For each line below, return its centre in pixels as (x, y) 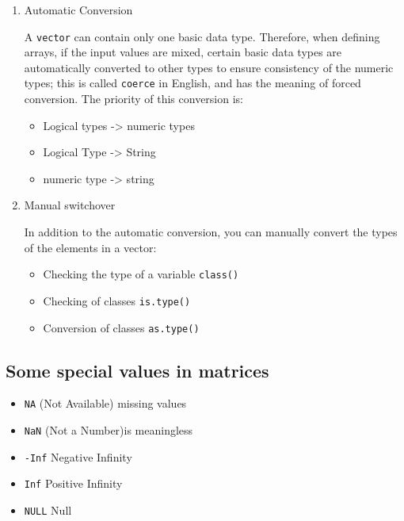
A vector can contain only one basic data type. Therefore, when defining (202, 36)
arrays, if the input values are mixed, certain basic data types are (183, 52)
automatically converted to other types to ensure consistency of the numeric (209, 67)
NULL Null (48, 510)
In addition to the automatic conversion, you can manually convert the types (211, 232)
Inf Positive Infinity (73, 483)
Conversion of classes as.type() (121, 327)
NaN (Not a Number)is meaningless (109, 430)
